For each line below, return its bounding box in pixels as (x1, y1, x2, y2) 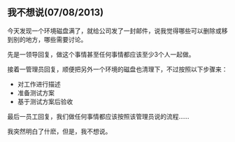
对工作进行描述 (17, 80, 61, 88)
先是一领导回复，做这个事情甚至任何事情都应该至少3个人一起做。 (7, 50, 195, 58)
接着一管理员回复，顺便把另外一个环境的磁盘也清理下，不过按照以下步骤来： (7, 65, 228, 73)
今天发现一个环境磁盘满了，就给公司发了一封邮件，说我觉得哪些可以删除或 (7, 27, 222, 35)
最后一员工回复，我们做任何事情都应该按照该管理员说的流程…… (7, 112, 190, 120)
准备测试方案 (17, 88, 55, 97)
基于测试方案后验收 (17, 97, 73, 106)
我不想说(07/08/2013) (7, 6, 104, 19)
